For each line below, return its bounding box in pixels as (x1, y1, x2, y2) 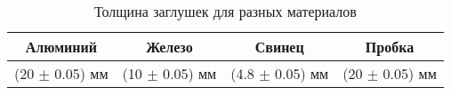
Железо (146, 36, 193, 57)
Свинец (254, 36, 304, 57)
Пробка (365, 36, 415, 57)
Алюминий (25, 36, 97, 57)
